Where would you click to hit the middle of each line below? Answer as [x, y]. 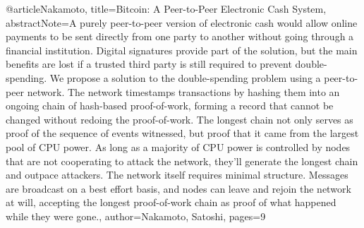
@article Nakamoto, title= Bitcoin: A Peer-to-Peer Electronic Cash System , [166, 8]
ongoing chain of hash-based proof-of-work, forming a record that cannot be [170, 106]
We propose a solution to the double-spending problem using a [185, 77]
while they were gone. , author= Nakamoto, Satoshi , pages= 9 [136, 216]
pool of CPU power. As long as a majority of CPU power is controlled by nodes [178, 146]
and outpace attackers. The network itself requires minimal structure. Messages [177, 175]
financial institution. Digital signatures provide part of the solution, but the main [182, 50]
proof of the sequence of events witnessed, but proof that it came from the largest [182, 133]
